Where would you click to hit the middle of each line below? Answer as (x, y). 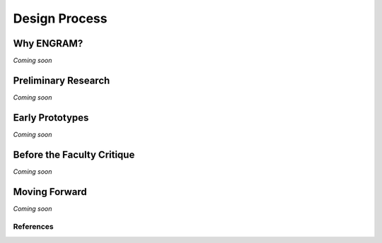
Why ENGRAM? (48, 43)
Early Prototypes (51, 118)
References (33, 227)
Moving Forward (50, 192)
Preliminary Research (62, 80)
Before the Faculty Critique (74, 154)
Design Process (60, 18)
